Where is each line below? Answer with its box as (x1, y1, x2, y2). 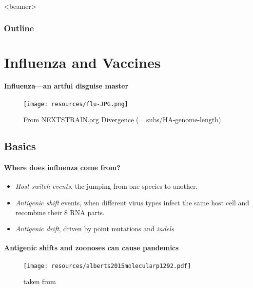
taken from (23, 276, 56, 287)
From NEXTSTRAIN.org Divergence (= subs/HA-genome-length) (23, 114, 221, 125)
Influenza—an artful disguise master (4, 81, 129, 91)
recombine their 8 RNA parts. (15, 207, 105, 217)
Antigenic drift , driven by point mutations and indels (15, 223, 174, 234)
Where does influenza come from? (4, 162, 120, 173)
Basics (4, 138, 36, 154)
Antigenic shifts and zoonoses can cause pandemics (4, 243, 179, 253)
